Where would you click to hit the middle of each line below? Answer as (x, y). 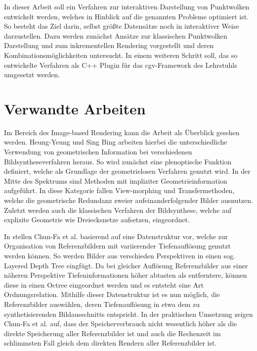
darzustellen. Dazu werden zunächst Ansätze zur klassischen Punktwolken (116, 35)
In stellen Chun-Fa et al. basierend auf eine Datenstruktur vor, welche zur (116, 236)
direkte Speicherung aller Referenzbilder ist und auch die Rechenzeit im (112, 333)
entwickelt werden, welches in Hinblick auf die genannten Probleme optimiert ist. (127, 16)
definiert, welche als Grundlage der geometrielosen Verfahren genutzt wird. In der (127, 171)
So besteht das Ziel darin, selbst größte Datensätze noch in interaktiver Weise (122, 26)
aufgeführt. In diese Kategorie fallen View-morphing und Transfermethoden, (119, 190)
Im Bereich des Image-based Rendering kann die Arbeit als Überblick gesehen (122, 132)
